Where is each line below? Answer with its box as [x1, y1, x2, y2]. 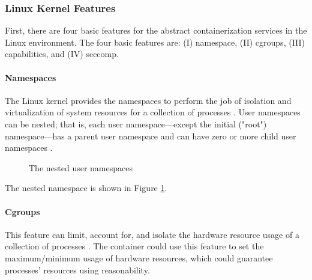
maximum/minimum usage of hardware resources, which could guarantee [5, 251, 273, 264]
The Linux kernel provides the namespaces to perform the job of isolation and [5, 94, 292, 106]
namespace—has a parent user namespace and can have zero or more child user [5, 129, 296, 142]
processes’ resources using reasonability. [5, 263, 150, 276]
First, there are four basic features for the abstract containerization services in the [5, 24, 307, 37]
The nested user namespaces [29, 161, 133, 174]
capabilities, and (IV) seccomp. [5, 47, 119, 60]
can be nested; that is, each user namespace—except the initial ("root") [5, 117, 267, 130]
